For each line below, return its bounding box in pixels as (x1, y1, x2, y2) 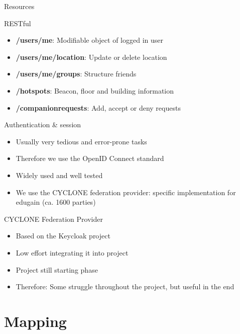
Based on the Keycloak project (16, 230, 110, 241)
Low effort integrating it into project (16, 247, 129, 258)
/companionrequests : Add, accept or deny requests (16, 102, 181, 113)
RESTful (4, 18, 31, 28)
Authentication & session (4, 119, 81, 130)
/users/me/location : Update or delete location (16, 51, 167, 62)
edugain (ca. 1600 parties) (16, 197, 96, 207)
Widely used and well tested (16, 170, 103, 180)
